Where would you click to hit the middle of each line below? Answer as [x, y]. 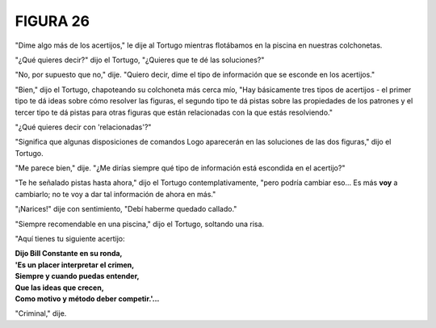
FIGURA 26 [52, 21]
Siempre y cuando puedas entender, [77, 276]
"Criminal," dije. [41, 313]
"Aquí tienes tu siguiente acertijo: [70, 239]
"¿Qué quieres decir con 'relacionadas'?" [83, 127]
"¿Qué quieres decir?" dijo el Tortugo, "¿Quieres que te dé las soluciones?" [140, 60]
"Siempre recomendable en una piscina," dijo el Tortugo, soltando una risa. [140, 224]
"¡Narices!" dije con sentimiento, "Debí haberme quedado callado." [126, 209]
